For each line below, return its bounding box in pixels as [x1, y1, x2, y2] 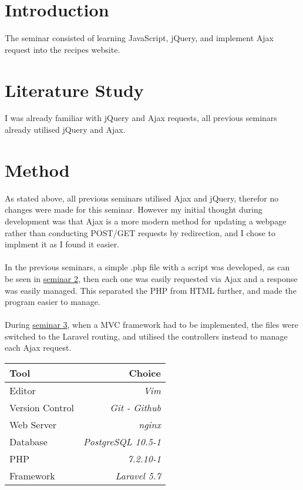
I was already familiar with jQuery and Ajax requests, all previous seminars [5, 112, 277, 124]
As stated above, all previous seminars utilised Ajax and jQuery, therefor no [5, 192, 279, 204]
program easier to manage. [5, 296, 100, 308]
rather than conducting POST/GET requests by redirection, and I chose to [5, 226, 275, 239]
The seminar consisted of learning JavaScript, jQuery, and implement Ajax [5, 32, 274, 44]
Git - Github [110, 401, 161, 415]
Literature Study [5, 78, 144, 102]
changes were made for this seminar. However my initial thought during [5, 203, 262, 216]
